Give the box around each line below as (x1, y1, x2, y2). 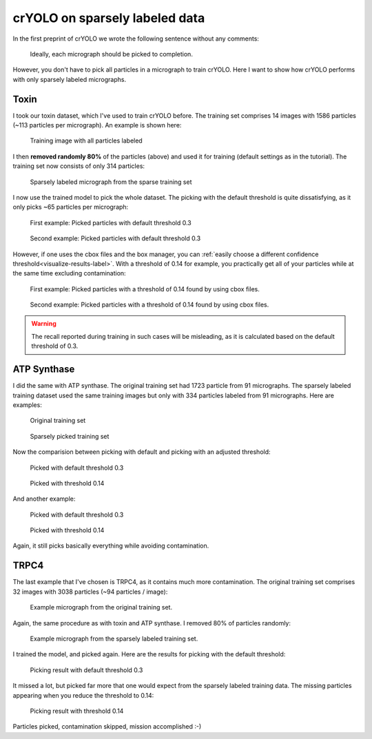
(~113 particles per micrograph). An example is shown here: (12, 121, 182, 129)
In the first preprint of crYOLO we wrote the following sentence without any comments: (12, 34, 260, 43)
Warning (31, 320, 56, 328)
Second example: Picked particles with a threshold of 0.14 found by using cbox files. (30, 300, 269, 309)
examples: (12, 400, 43, 409)
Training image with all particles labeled (30, 136, 143, 145)
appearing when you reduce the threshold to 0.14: (12, 691, 154, 699)
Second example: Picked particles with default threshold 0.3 (30, 234, 201, 242)
